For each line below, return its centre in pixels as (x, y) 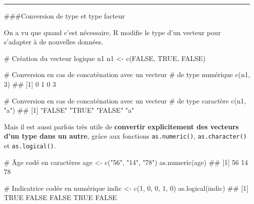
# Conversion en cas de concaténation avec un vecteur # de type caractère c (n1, (125, 100)
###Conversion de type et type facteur (64, 16)
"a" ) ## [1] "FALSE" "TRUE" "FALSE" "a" (69, 110)
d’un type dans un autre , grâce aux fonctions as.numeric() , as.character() (126, 136)
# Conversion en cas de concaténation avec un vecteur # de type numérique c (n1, (127, 74)
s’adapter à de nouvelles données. (54, 42)
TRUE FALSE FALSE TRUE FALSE (61, 197)
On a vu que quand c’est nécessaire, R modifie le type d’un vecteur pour (112, 32)
